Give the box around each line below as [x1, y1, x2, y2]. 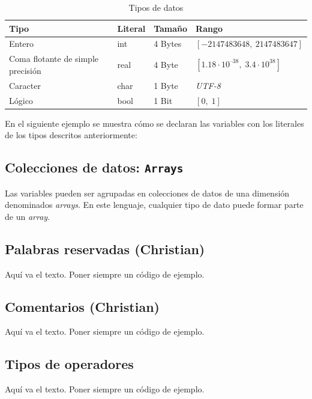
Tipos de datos [128, 1, 184, 13]
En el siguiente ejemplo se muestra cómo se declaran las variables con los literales [5, 117, 304, 129]
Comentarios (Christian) [5, 297, 160, 315]
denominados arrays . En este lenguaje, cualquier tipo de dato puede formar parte [5, 198, 304, 211]
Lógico [9, 94, 33, 106]
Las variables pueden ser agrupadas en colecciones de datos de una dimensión [5, 186, 290, 199]
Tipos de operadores [5, 355, 134, 373]
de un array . [5, 210, 50, 222]
